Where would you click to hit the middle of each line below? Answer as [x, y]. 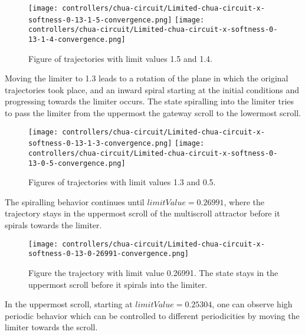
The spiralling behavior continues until [75, 201]
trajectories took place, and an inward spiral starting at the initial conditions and [152, 89]
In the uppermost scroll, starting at [69, 304]
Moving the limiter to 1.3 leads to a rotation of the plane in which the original [147, 78]
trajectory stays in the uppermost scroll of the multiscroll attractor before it [142, 213]
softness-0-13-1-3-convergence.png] [100, 144]
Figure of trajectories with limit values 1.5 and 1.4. [120, 58]
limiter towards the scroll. [51, 327]
